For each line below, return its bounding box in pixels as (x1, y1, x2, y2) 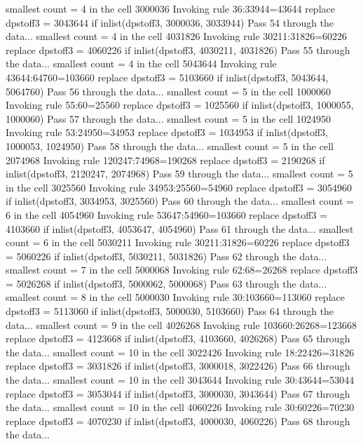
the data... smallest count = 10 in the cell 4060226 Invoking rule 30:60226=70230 (6, 400, 355, 415)
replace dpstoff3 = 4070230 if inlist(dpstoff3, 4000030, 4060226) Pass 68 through (6, 413, 350, 428)
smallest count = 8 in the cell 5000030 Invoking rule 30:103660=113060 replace (6, 290, 345, 304)
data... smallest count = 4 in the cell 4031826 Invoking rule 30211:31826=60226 (6, 29, 348, 43)
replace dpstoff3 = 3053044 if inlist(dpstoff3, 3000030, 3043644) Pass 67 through (6, 386, 350, 401)
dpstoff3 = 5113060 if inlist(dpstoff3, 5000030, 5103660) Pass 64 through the (6, 304, 334, 318)
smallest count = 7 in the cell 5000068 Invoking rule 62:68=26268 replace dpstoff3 (6, 262, 358, 277)
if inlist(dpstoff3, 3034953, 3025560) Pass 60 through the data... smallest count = (6, 194, 354, 208)
